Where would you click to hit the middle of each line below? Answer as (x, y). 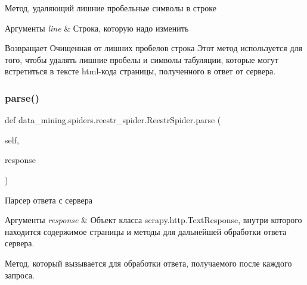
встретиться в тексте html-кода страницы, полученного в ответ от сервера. (140, 71)
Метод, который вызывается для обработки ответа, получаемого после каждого (148, 263)
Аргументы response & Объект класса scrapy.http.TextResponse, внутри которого (153, 220)
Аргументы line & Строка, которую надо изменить (97, 28)
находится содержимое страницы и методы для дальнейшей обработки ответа (146, 231)
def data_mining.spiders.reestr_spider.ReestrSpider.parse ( (113, 120)
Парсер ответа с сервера (49, 200)
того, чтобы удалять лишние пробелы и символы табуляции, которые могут (142, 59)
